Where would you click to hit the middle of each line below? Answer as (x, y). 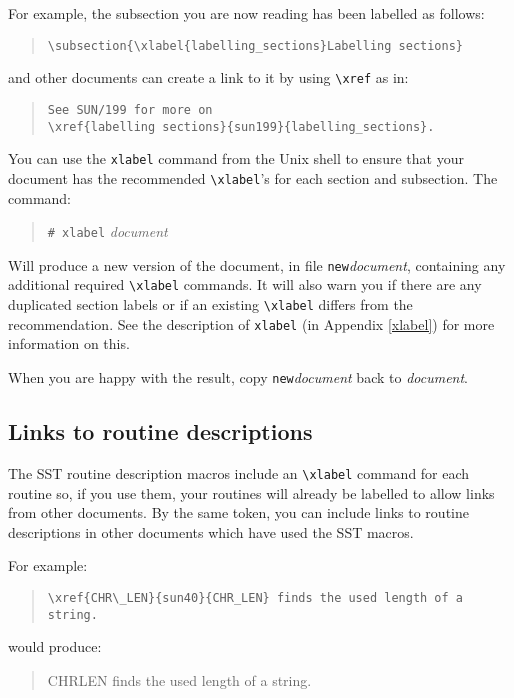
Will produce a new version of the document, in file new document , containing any (257, 264)
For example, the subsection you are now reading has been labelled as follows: (246, 13)
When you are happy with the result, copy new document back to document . (238, 377)
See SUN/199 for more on (130, 109)
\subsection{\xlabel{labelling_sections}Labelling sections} (255, 45)
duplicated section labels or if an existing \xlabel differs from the (210, 304)
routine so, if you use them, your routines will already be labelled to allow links (251, 492)
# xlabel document (107, 231)
